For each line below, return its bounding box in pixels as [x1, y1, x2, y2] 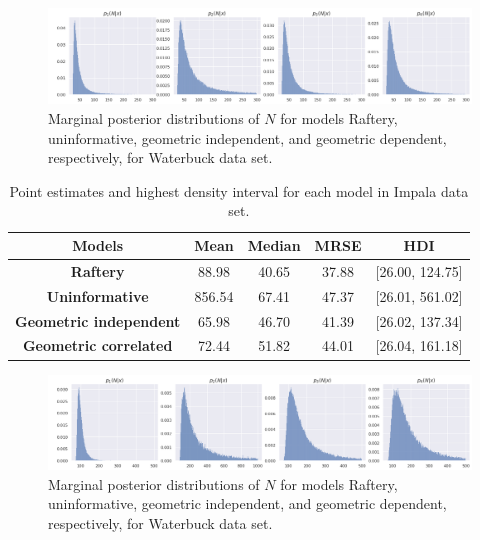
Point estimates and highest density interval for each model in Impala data [9, 180, 469, 201]
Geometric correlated [22, 335, 173, 356]
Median [247, 235, 301, 256]
